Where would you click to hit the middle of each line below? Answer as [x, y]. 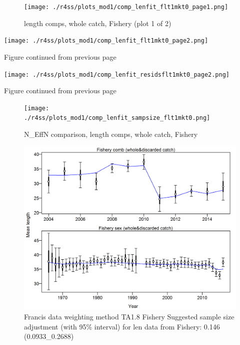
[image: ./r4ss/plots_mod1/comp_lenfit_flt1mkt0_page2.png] [106, 41]
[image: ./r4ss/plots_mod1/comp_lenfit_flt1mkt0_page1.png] [126, 7]
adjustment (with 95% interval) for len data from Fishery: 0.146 [122, 326]
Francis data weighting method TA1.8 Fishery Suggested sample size [129, 317]
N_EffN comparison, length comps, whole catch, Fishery [111, 134]
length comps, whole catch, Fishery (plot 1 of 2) [98, 23]
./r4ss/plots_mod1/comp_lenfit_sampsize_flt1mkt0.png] [117, 118]
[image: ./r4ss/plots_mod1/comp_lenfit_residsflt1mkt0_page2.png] [117, 74]
